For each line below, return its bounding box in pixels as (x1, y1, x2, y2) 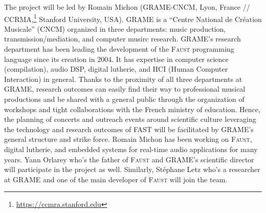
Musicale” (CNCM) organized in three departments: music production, (4, 23, 226, 34)
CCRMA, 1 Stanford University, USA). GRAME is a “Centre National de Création (4, 12, 262, 24)
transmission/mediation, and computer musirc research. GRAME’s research (4, 33, 241, 44)
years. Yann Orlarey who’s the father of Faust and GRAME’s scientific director (4, 154, 254, 164)
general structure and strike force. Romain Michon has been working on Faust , (4, 134, 252, 144)
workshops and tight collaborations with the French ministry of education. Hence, (4, 103, 260, 114)
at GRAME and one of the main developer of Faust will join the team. (4, 174, 228, 184)
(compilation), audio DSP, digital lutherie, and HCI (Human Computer (4, 63, 228, 74)
